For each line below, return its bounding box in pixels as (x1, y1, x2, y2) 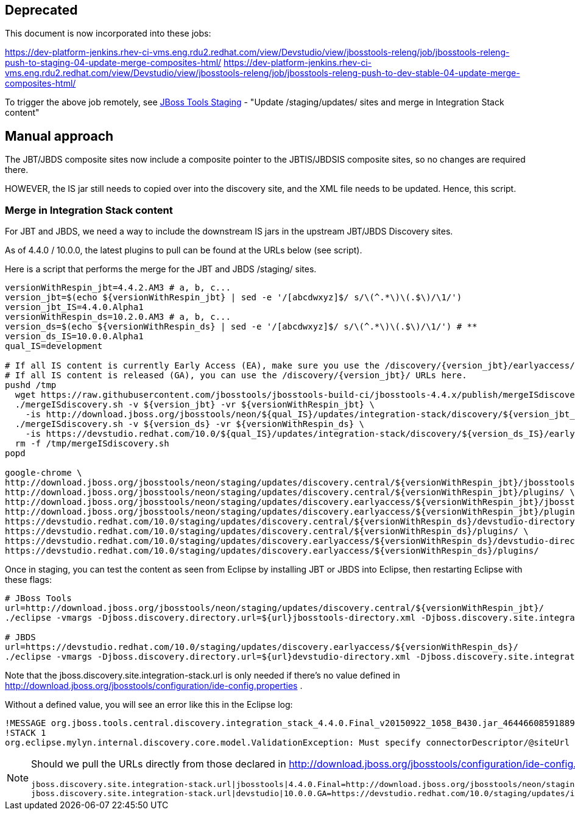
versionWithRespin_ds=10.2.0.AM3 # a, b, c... (5, 312, 231, 322)
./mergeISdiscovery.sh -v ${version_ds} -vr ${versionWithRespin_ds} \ (15, 419, 365, 429)
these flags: (5, 574, 52, 585)
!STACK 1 (5, 728, 46, 738)
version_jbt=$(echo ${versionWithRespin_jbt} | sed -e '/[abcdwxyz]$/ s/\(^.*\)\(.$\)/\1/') (5, 292, 462, 303)
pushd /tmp (5, 380, 57, 390)
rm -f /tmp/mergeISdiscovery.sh (15, 439, 169, 449)
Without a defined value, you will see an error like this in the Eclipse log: (5, 699, 293, 710)
